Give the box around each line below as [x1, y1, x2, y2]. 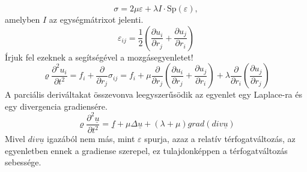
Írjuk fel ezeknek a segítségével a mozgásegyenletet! [5, 50, 193, 63]
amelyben [5, 13, 40, 25]
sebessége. [5, 156, 41, 168]
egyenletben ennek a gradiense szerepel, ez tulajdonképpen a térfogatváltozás [5, 144, 288, 156]
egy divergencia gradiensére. [5, 99, 108, 112]
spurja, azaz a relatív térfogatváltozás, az [144, 132, 296, 145]
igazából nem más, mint [47, 132, 135, 145]
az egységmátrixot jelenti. [49, 13, 144, 25]
